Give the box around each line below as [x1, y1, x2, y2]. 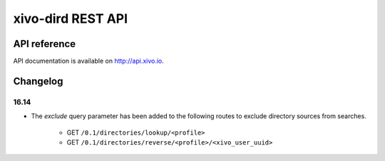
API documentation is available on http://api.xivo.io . [13, 57, 164, 66]
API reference [13, 38, 76, 50]
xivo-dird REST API [13, 11, 128, 26]
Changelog [13, 75, 63, 87]
